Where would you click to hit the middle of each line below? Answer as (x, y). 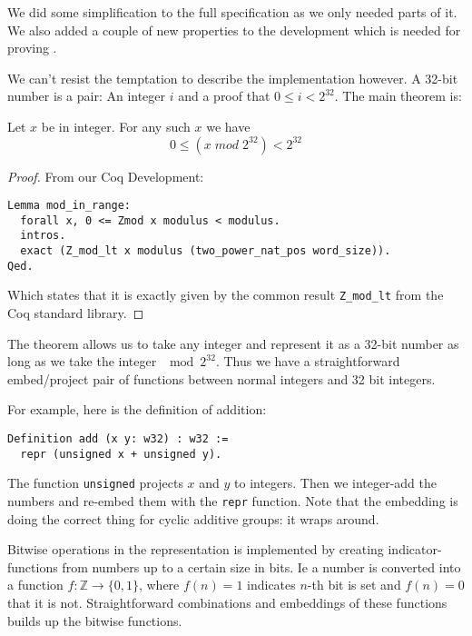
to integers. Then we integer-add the (336, 483)
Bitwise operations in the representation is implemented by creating (196, 549)
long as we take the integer (82, 361)
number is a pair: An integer (87, 96)
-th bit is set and (354, 585)
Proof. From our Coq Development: (106, 176)
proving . (32, 48)
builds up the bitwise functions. (95, 620)
